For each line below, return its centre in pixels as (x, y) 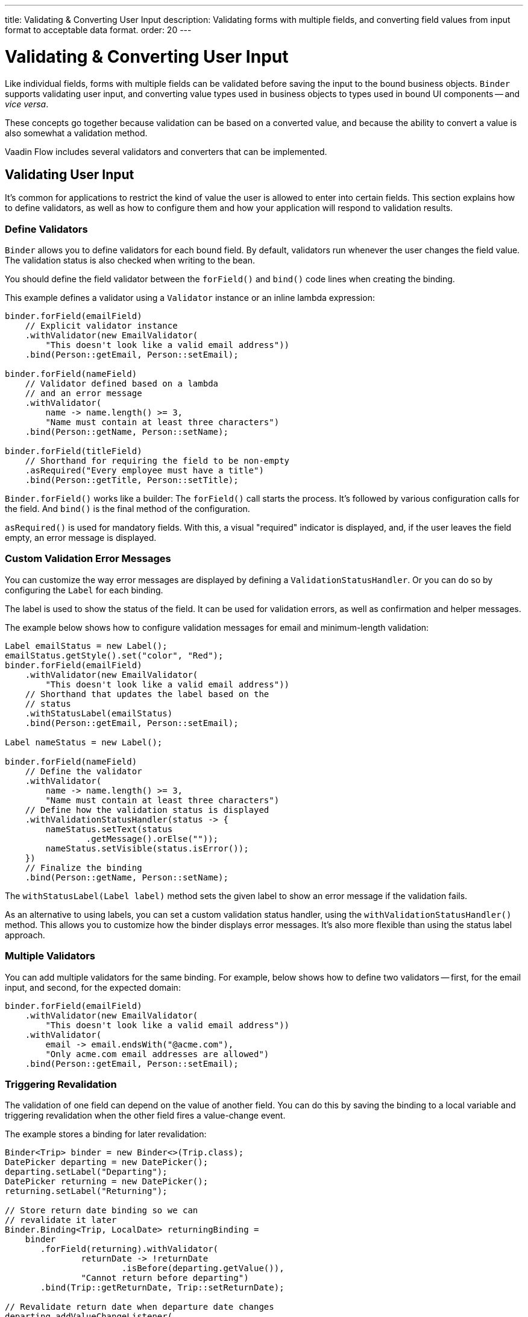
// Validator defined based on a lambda (122, 384)
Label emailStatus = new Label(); (86, 646)
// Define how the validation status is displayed (147, 810)
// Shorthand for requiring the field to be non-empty (157, 461)
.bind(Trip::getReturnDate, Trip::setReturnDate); (162, 1288)
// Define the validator (83, 771)
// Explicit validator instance (101, 326)
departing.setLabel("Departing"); (86, 1172)
